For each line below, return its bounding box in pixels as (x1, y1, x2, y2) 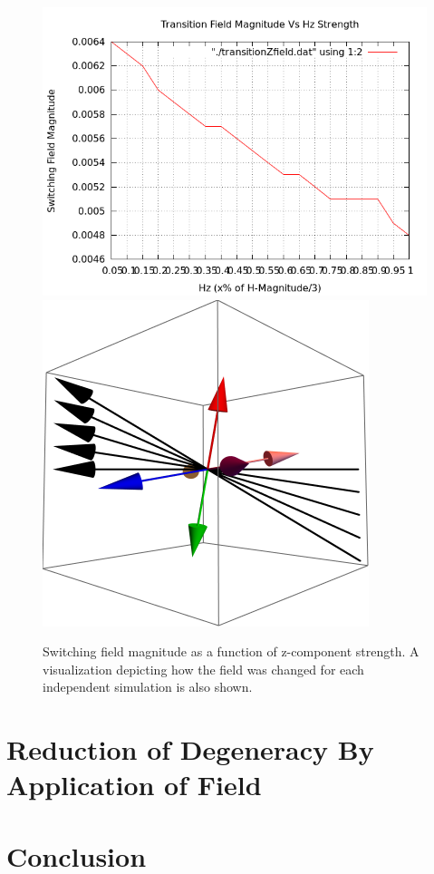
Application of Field (6, 766, 262, 803)
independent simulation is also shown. (43, 677, 253, 696)
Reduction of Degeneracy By (6, 731, 374, 768)
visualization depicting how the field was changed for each (43, 659, 364, 678)
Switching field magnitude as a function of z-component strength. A (43, 642, 420, 661)
